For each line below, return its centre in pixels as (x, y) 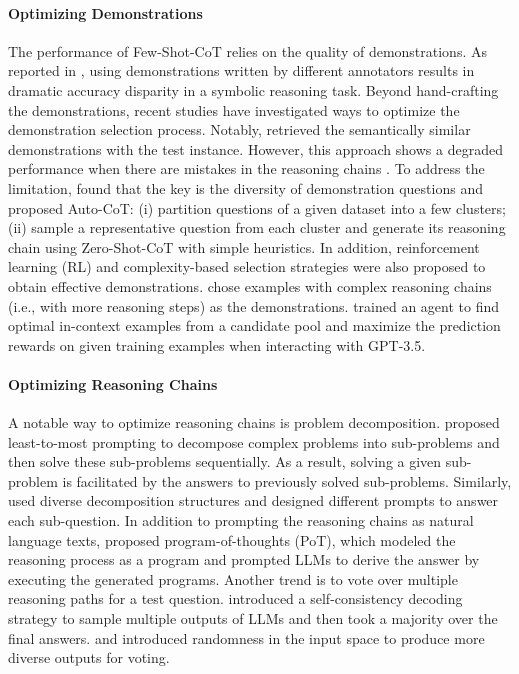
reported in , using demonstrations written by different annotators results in (241, 70)
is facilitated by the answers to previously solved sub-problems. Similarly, (287, 480)
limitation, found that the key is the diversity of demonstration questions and (245, 187)
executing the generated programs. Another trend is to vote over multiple (233, 578)
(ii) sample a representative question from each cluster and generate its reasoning (257, 227)
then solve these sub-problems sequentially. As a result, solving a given (225, 461)
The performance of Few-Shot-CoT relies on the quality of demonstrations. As (247, 50)
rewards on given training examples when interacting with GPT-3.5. (217, 344)
